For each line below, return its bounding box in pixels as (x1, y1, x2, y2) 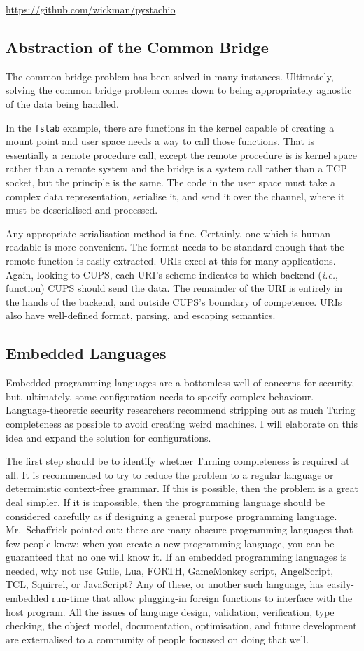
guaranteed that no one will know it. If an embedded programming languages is (6, 549, 347, 564)
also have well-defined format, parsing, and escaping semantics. (6, 308, 276, 323)
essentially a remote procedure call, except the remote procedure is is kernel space (6, 147, 357, 162)
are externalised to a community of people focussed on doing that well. (6, 631, 309, 646)
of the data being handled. (6, 96, 119, 111)
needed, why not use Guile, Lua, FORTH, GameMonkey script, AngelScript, (6, 563, 334, 577)
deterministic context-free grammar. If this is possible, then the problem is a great (6, 481, 358, 496)
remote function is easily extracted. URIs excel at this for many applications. (6, 253, 336, 267)
